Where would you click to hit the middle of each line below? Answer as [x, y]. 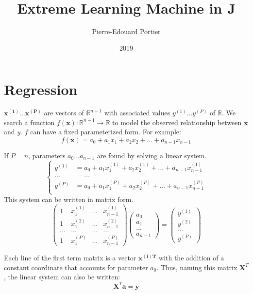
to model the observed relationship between [177, 122]
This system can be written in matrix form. [69, 199]
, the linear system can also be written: [62, 277]
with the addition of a [192, 258]
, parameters [47, 156]
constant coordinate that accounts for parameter [76, 267]
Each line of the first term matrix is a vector [70, 258]
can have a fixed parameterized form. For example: [106, 132]
